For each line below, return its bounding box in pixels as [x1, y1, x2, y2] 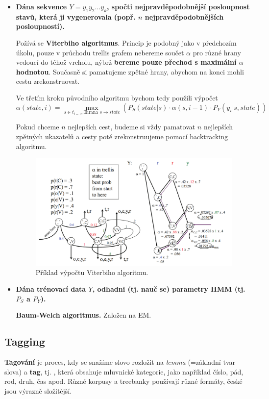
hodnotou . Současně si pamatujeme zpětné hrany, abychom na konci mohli [16, 66, 244, 76]
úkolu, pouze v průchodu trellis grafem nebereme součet [16, 47, 184, 57]
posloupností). [16, 21, 65, 31]
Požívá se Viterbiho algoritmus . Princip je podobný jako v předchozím [16, 37, 237, 48]
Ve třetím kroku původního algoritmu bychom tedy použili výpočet [16, 92, 218, 102]
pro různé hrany [193, 47, 241, 57]
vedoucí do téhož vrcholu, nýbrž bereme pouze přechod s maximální [16, 57, 237, 67]
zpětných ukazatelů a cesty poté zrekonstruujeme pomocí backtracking [16, 131, 228, 141]
